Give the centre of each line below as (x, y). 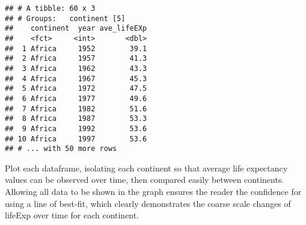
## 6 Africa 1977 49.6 (76, 98)
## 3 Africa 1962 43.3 (76, 68)
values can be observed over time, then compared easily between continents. (145, 180)
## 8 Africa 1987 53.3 (76, 119)
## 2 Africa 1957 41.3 (76, 59)
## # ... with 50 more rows (61, 149)
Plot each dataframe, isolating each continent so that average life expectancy (146, 168)
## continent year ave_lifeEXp (76, 29)
